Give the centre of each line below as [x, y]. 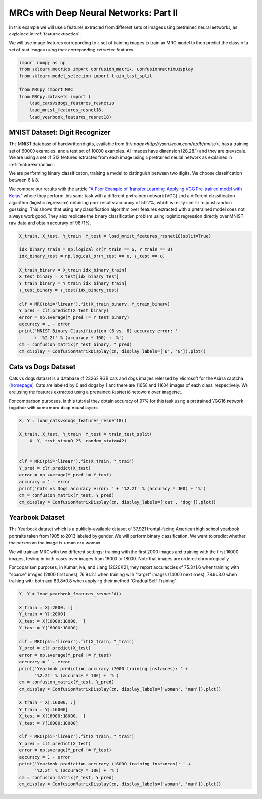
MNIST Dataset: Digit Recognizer [60, 132]
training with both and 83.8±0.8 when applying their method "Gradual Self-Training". [93, 581]
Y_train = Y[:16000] [43, 709]
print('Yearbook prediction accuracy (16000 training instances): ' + [105, 764]
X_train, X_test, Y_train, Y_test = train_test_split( [86, 434]
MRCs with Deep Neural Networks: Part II [93, 13]
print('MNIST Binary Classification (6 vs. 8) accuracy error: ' [98, 331]
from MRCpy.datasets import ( [55, 96]
